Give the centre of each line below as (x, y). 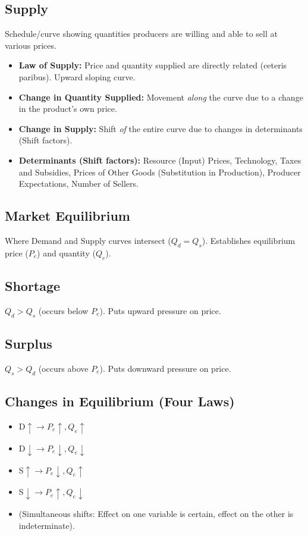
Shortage (33, 285)
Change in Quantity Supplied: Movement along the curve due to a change (161, 97)
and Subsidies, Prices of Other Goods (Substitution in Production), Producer (160, 172)
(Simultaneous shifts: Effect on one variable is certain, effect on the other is (156, 514)
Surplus (29, 343)
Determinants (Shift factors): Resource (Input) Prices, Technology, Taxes (160, 160)
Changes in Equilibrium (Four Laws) (120, 401)
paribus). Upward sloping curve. (77, 76)
